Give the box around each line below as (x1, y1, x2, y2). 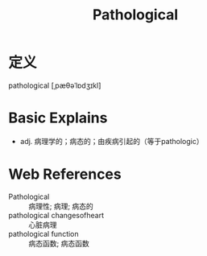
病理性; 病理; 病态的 (28, 201, 94, 211)
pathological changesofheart (8, 210, 105, 220)
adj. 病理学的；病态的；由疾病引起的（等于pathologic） (19, 136, 204, 146)
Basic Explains (8, 109, 108, 127)
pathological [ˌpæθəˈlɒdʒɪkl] (8, 81, 101, 90)
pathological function (8, 229, 79, 238)
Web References (8, 165, 122, 184)
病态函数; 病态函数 (28, 238, 90, 248)
